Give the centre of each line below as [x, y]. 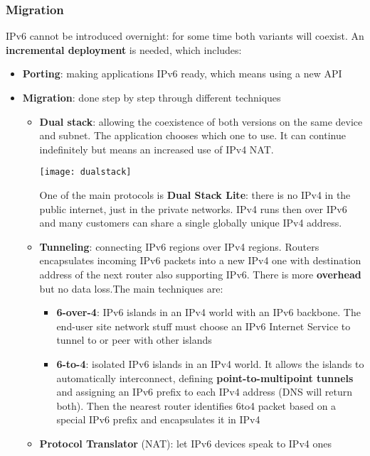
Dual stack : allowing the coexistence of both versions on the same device [201, 121]
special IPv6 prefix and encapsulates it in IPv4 [158, 419]
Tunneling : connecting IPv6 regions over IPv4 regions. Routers [179, 246]
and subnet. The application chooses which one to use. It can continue [192, 135]
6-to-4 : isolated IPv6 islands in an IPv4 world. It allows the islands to [210, 363]
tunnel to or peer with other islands [134, 340]
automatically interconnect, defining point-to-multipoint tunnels [205, 378]
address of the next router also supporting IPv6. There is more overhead [200, 274]
